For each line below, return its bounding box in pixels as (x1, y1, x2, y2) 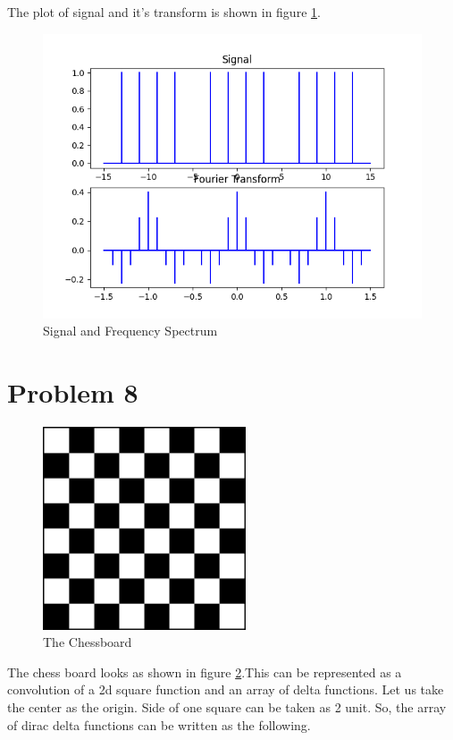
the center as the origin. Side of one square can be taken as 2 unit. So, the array (7, 698, 447, 717)
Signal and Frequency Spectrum (43, 321, 218, 340)
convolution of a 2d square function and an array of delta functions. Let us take (7, 680, 444, 699)
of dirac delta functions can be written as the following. (7, 715, 311, 734)
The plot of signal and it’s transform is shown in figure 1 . (7, 3, 321, 21)
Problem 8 (7, 373, 138, 410)
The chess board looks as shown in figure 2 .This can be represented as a (7, 662, 402, 681)
